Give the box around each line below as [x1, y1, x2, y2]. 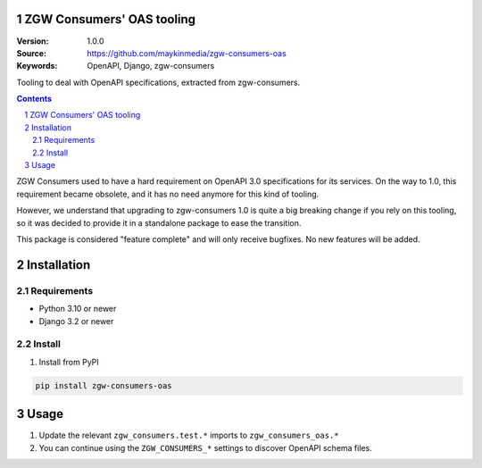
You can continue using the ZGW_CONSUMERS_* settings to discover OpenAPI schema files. [38, 442, 372, 453]
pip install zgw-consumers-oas [35, 380, 173, 390]
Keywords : [16, 61, 58, 71]
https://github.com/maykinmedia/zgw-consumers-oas [87, 47, 287, 58]
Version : [16, 36, 49, 46]
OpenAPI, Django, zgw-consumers [87, 61, 215, 71]
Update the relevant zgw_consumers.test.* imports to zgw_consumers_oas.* [38, 430, 339, 441]
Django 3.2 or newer [38, 315, 114, 326]
